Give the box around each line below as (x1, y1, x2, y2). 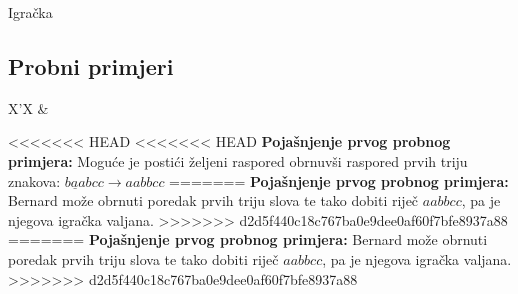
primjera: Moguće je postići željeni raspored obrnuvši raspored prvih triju (8, 150, 468, 171)
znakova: (8, 170, 61, 191)
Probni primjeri (8, 50, 174, 81)
